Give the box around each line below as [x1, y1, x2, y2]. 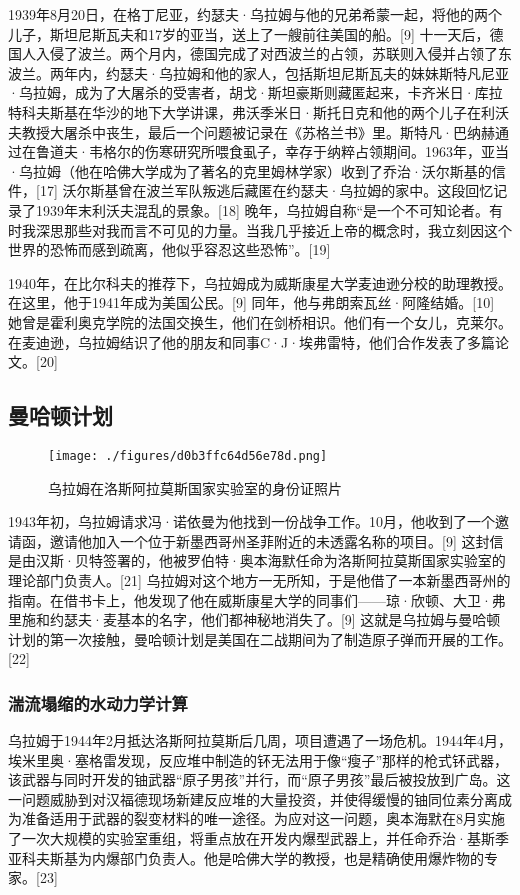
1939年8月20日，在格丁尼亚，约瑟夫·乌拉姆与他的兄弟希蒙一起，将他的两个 [8, 4, 502, 24]
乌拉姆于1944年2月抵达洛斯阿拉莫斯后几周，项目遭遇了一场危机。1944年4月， [8, 730, 512, 751]
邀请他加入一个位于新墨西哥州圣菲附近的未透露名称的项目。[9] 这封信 [49, 530, 504, 551]
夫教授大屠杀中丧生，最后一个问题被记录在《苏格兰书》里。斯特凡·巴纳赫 [8, 121, 495, 142]
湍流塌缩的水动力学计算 [8, 690, 188, 715]
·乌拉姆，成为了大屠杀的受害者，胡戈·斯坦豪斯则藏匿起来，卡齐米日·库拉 [8, 82, 503, 103]
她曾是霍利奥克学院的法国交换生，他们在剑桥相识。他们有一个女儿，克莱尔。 [8, 311, 512, 332]
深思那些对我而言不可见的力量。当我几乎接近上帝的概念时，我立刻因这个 [35, 219, 512, 240]
